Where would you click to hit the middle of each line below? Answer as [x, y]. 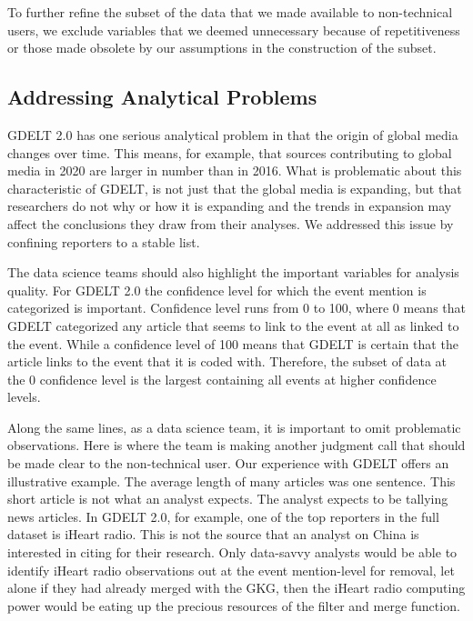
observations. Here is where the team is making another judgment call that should [236, 445]
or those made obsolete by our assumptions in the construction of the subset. [222, 48]
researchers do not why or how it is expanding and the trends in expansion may [230, 206]
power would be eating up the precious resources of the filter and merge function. [234, 605]
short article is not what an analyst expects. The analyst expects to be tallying [228, 499]
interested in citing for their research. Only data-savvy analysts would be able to [232, 552]
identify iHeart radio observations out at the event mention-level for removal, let [231, 570]
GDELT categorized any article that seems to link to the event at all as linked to [233, 325]
